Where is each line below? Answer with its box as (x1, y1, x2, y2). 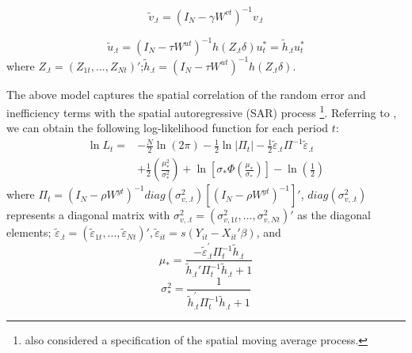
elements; (6, 224, 51, 241)
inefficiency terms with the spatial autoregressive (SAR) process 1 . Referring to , (6, 102, 397, 120)
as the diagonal (297, 207, 372, 223)
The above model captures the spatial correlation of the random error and (6, 85, 366, 102)
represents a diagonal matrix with (6, 207, 170, 223)
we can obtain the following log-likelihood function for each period (6, 120, 329, 136)
